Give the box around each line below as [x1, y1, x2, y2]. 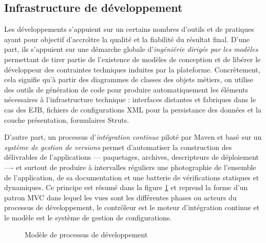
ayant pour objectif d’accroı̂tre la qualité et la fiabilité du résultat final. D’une [4, 33, 250, 44]
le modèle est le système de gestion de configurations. [4, 212, 172, 222]
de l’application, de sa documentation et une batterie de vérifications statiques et [4, 172, 259, 182]
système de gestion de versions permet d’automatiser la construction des [4, 141, 232, 152]
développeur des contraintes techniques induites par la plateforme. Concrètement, [4, 64, 260, 74]
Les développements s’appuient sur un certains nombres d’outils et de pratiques [4, 24, 254, 34]
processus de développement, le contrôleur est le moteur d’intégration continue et [4, 202, 260, 213]
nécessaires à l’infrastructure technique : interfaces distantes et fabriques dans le [4, 94, 256, 105]
